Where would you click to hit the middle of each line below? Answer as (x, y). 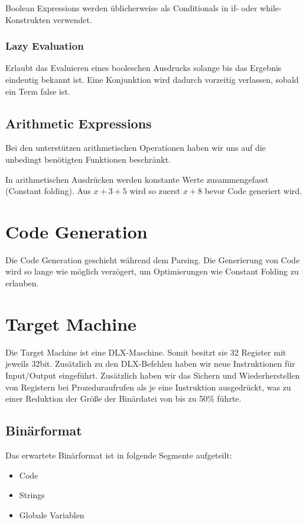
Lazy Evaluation (45, 46)
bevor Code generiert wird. (253, 191)
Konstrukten (28, 19)
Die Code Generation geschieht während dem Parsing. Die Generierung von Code (153, 259)
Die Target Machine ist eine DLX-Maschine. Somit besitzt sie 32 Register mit (146, 352)
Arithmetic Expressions (79, 123)
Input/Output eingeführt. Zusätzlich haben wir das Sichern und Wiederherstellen (153, 375)
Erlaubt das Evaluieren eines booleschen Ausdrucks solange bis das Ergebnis (144, 68)
